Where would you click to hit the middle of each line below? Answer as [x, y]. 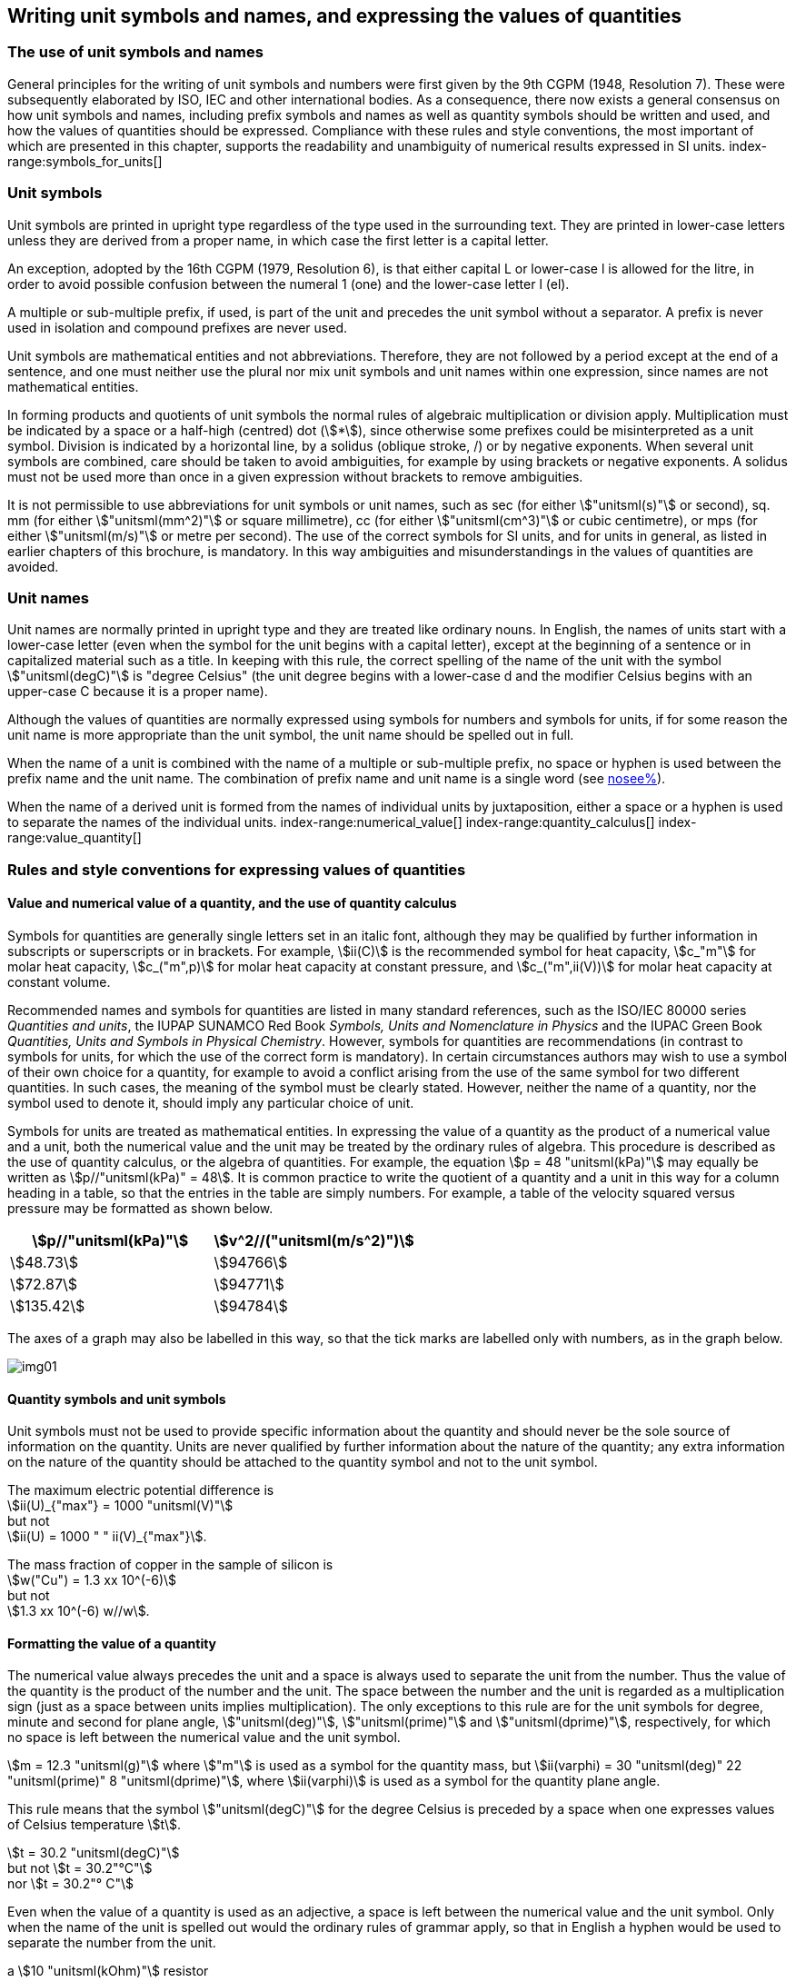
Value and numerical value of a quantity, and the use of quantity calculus [232, 903]
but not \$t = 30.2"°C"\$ [80, 1868]
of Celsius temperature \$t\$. [94, 1825]
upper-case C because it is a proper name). [138, 692]
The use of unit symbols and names [135, 52]
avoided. [33, 566]
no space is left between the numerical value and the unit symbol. [204, 1738]
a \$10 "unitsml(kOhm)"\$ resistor [108, 1971]
